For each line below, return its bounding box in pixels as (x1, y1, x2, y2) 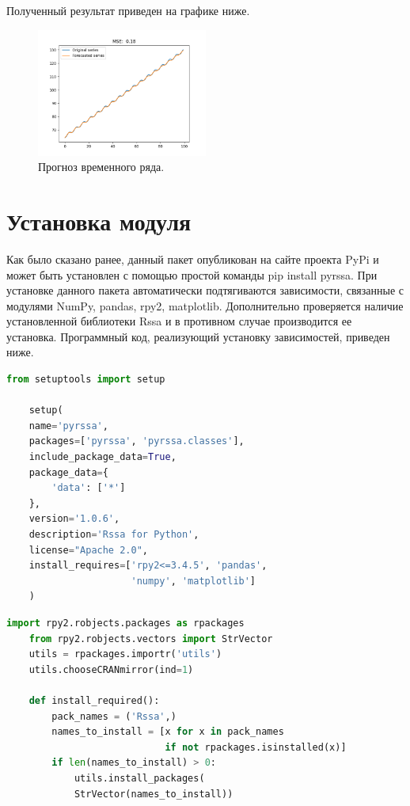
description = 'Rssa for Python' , (28, 529, 199, 540)
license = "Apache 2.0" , (28, 544, 148, 556)
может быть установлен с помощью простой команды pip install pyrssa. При (6, 266, 378, 283)
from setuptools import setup (6, 374, 165, 386)
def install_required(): (28, 694, 160, 706)
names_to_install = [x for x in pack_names (51, 726, 284, 738)
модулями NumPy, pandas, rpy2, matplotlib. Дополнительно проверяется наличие (6, 297, 404, 314)
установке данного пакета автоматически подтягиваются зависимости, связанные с (6, 282, 404, 298)
